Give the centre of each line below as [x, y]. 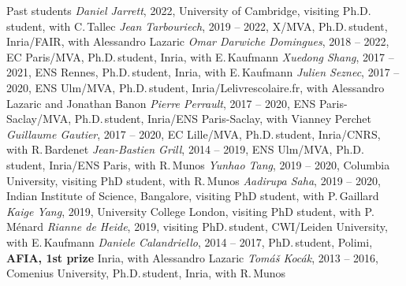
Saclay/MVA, [39, 119]
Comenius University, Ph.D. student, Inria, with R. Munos [146, 273]
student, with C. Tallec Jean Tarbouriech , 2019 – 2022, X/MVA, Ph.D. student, [197, 26]
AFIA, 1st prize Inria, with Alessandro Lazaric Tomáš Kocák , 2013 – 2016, [192, 257]
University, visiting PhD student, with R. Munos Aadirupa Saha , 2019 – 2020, [194, 180]
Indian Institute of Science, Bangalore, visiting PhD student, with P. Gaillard [193, 196]
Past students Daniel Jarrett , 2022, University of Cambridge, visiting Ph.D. [189, 10]
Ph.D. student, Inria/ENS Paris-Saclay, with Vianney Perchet [223, 119]
